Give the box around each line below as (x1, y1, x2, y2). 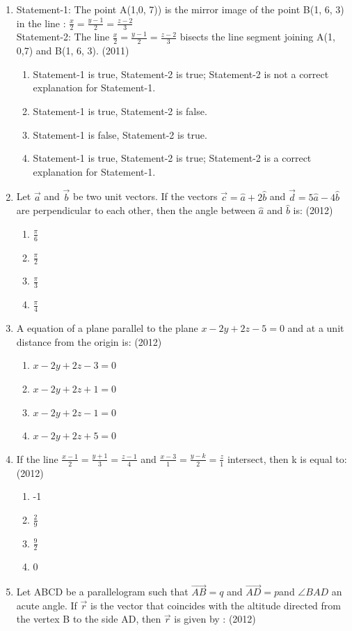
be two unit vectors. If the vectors (73, 189, 218, 204)
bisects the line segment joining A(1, (179, 29, 335, 44)
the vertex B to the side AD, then (16, 611, 161, 626)
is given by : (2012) (174, 611, 256, 626)
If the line (16, 451, 58, 466)
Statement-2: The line (16, 29, 110, 44)
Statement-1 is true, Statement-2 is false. (33, 104, 207, 119)
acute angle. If (16, 598, 77, 612)
